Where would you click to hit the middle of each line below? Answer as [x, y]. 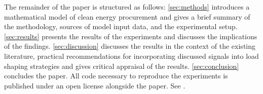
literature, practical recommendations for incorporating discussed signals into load [131, 56]
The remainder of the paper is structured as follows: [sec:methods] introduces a [127, 7]
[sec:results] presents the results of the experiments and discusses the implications [131, 36]
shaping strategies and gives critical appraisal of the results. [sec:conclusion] [122, 66]
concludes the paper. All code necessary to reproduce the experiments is [116, 76]
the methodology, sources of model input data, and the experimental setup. [121, 26]
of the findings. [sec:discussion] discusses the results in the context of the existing [130, 46]
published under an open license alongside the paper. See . [95, 85]
